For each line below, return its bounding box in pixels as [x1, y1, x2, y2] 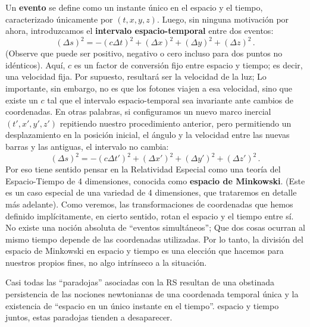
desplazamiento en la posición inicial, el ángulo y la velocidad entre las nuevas [5, 128, 290, 141]
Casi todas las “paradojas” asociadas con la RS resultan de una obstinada [5, 276, 275, 288]
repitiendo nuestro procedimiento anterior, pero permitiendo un [60, 117, 292, 129]
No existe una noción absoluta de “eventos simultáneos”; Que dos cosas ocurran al [5, 221, 305, 234]
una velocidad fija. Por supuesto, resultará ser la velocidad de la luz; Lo [5, 70, 267, 83]
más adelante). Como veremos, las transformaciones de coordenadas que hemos [5, 197, 293, 210]
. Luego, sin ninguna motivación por [156, 12, 289, 25]
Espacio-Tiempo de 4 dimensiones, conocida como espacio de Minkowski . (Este [5, 174, 305, 187]
